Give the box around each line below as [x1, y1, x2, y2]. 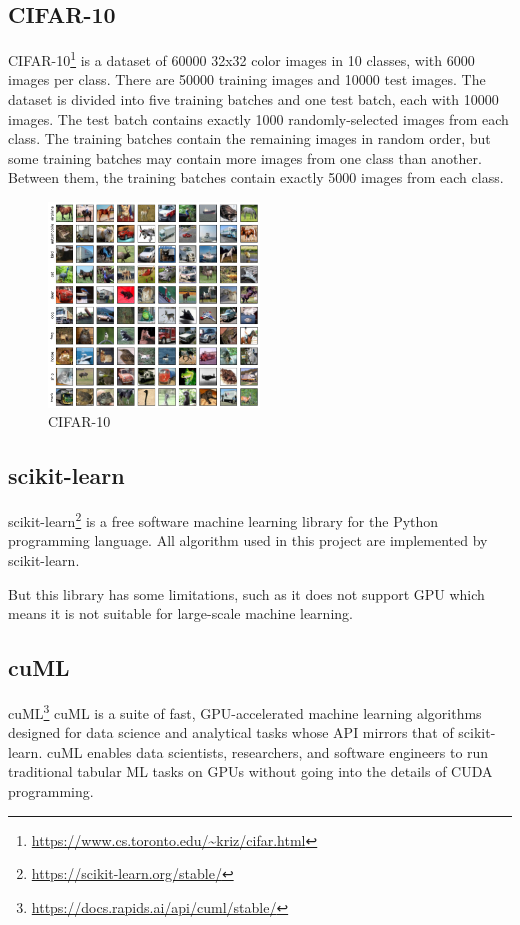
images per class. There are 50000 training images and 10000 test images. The [8, 69, 486, 90]
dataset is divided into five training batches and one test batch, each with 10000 [8, 89, 499, 110]
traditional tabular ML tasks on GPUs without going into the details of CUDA [8, 761, 493, 782]
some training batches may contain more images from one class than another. [8, 147, 482, 168]
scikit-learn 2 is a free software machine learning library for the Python [8, 508, 439, 531]
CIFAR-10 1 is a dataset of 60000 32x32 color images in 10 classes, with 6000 [8, 47, 475, 70]
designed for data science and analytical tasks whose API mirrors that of [8, 722, 454, 743]
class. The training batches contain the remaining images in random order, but [8, 128, 491, 149]
